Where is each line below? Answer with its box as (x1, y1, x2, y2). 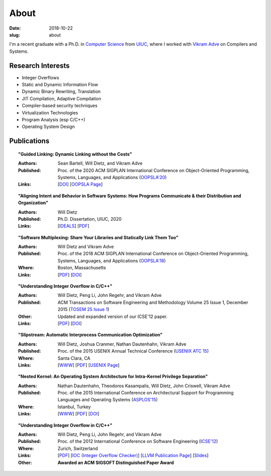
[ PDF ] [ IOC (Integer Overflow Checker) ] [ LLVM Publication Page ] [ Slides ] (58, 452, 209, 458)
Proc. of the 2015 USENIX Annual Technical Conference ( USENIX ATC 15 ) (58, 348, 209, 354)
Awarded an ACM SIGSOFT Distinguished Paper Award (58, 459, 174, 465)
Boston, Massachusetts (58, 265, 106, 271)
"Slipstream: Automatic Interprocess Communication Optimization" (18, 332, 163, 338)
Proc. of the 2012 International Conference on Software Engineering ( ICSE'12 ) (58, 438, 218, 444)
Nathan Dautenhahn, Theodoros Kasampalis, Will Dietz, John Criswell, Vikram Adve (58, 383, 230, 389)
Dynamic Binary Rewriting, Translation (22, 88, 101, 95)
